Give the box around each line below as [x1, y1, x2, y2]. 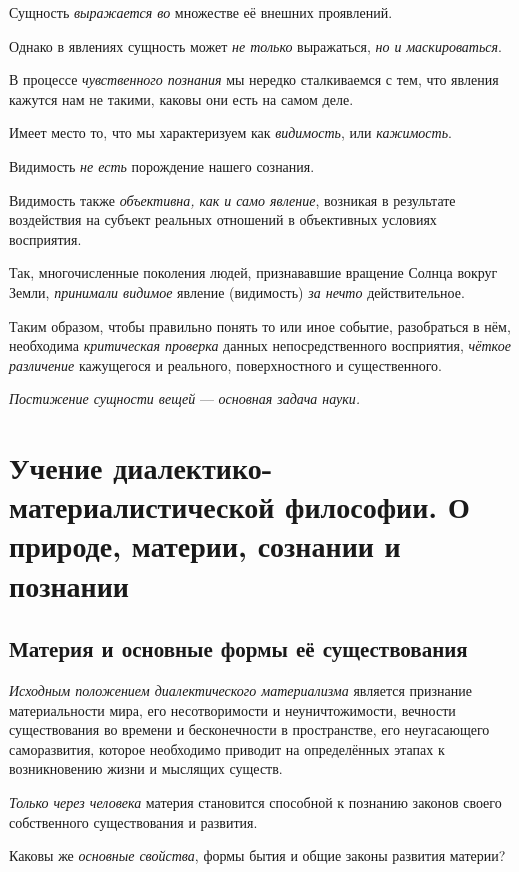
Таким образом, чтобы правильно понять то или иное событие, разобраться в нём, [9, 315, 511, 336]
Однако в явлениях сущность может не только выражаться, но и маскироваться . [9, 35, 502, 56]
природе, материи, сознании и [9, 525, 401, 566]
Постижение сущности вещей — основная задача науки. [9, 388, 361, 409]
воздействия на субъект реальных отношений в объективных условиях [9, 209, 437, 230]
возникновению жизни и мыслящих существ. [9, 758, 283, 779]
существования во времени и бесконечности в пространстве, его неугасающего [9, 719, 490, 740]
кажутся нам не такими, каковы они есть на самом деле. [9, 88, 354, 109]
